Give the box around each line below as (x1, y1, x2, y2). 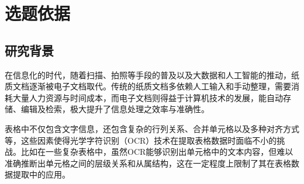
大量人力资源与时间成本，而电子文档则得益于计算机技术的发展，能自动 (12, 91, 283, 103)
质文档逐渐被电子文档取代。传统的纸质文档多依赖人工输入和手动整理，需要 (5, 80, 291, 92)
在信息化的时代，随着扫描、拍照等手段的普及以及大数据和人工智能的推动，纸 (5, 68, 299, 81)
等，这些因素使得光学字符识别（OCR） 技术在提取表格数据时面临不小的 (5, 134, 277, 146)
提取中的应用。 (12, 168, 70, 180)
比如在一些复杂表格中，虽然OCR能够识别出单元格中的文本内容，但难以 (20, 145, 293, 158)
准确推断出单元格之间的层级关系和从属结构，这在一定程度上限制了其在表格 (5, 157, 291, 169)
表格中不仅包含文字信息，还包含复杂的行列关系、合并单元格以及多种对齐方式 (5, 122, 299, 134)
